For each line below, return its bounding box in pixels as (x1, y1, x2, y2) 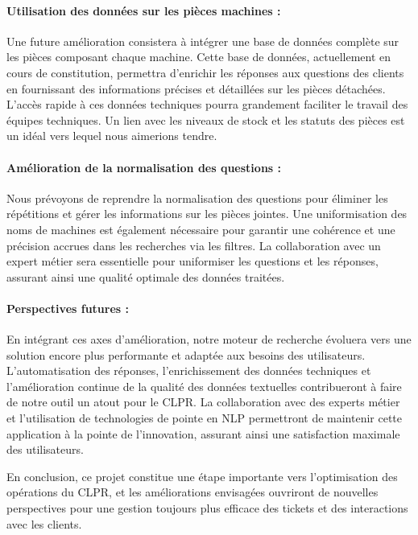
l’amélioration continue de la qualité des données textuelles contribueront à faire (6, 377, 402, 394)
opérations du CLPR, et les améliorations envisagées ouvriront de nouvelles (6, 484, 379, 500)
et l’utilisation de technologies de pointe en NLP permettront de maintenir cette (6, 409, 403, 426)
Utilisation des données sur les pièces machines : (6, 2, 281, 19)
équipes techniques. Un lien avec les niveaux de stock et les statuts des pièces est (6, 111, 405, 128)
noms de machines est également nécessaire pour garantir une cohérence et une (6, 220, 395, 237)
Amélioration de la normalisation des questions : (6, 158, 282, 175)
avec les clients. (6, 515, 82, 532)
